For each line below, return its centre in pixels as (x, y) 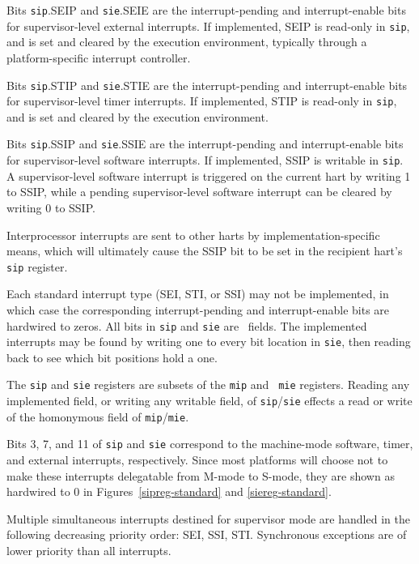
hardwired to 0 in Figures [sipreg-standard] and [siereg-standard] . (169, 491)
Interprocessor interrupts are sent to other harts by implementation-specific (193, 235)
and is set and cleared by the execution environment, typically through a (187, 42)
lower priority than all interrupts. (89, 551)
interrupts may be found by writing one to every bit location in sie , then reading (209, 342)
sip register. (37, 266)
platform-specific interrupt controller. (99, 57)
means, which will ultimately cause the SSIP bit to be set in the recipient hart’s (205, 251)
